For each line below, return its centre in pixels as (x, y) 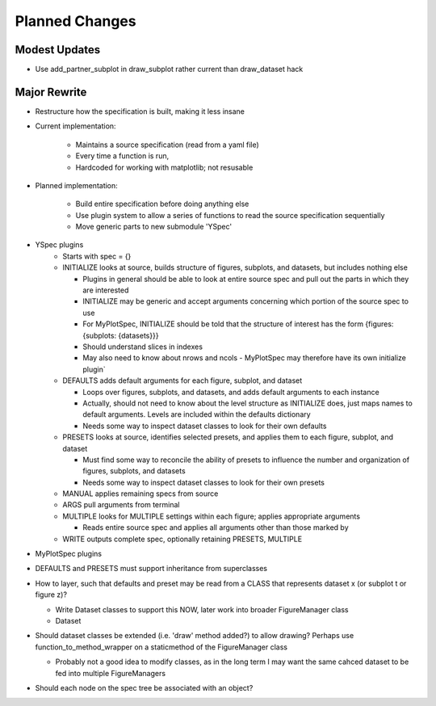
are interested (106, 290)
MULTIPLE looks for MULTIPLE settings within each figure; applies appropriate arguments (212, 516)
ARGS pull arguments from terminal (121, 505)
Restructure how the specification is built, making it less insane (140, 111)
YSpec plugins (59, 245)
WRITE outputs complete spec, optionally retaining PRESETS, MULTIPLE (182, 539)
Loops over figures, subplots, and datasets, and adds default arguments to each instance (231, 392)
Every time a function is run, (122, 156)
